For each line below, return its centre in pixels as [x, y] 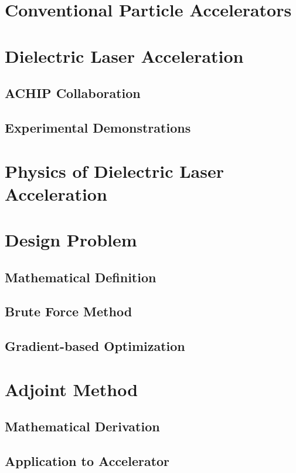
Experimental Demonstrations [98, 127]
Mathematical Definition [81, 277]
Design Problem [71, 240]
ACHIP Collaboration [73, 93]
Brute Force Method [69, 311]
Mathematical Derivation [82, 426]
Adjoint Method [72, 389]
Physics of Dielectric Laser [114, 170]
